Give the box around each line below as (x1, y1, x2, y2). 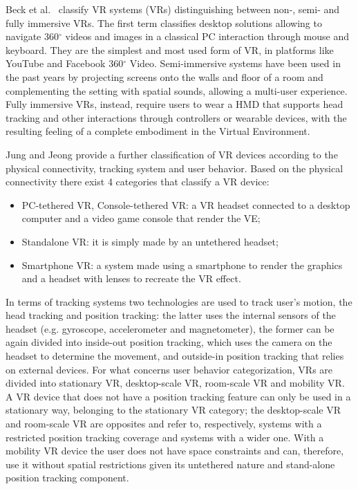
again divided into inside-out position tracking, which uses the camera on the (6, 335, 332, 349)
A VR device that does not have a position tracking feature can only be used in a (6, 389, 351, 403)
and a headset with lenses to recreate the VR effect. (21, 271, 241, 286)
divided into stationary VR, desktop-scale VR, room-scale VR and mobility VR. (6, 376, 345, 390)
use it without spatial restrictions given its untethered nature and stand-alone (6, 456, 335, 471)
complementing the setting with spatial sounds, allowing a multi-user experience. (6, 83, 348, 98)
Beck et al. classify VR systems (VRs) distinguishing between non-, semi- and (6, 2, 340, 16)
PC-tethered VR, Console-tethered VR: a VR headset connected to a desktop (21, 197, 350, 212)
